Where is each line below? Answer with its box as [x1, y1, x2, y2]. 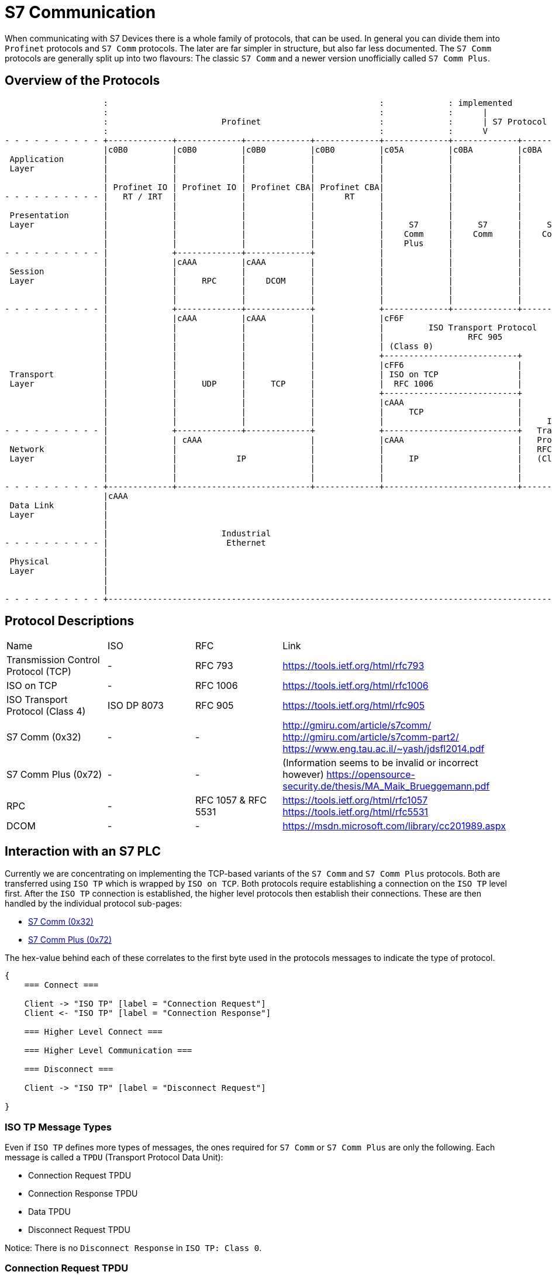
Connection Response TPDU [28, 1188, 138, 1199]
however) [282, 769, 324, 781]
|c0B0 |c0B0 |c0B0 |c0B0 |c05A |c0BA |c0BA [103, 144, 542, 154]
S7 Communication [5, 2, 156, 22]
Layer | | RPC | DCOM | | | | [9, 275, 523, 285]
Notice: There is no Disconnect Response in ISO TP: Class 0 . [5, 1243, 262, 1253]
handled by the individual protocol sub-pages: [5, 898, 182, 909]
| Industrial [103, 528, 271, 538]
